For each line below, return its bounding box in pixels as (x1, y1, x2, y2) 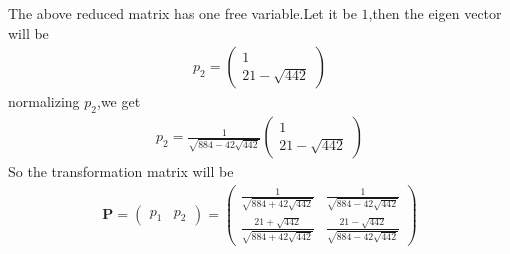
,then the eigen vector (368, 3, 502, 23)
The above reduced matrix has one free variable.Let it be (8, 3, 357, 23)
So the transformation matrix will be (8, 161, 234, 182)
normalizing (8, 91, 80, 112)
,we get (97, 91, 141, 112)
